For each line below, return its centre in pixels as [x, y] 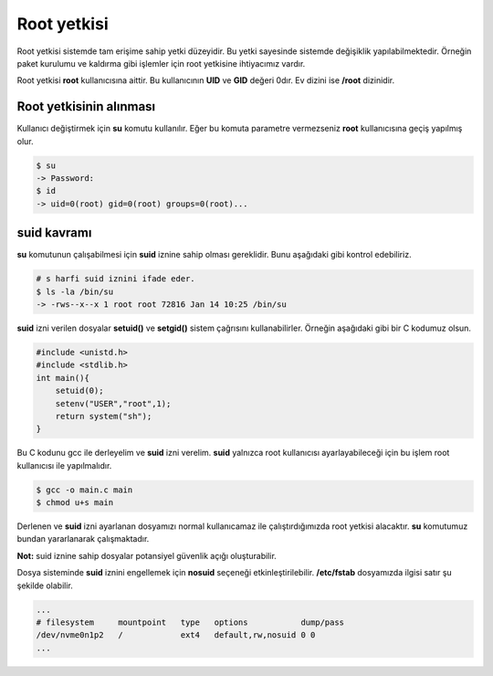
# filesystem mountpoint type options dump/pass [190, 623]
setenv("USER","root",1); [113, 403]
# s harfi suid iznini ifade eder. [115, 279]
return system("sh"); [104, 416]
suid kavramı [54, 233]
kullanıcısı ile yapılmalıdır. [64, 465]
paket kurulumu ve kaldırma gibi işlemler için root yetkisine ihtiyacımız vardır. [161, 63]
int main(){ [63, 378]
